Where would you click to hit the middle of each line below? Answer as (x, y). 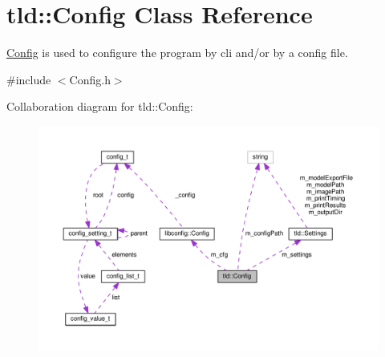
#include (29, 79)
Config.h (90, 79)
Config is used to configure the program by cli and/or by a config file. (177, 53)
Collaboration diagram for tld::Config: (100, 106)
